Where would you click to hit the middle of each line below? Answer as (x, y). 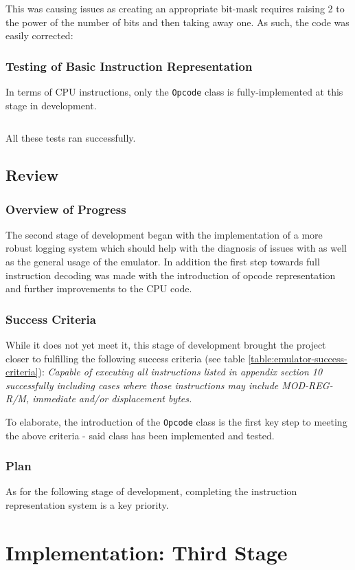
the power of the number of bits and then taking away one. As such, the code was (177, 22)
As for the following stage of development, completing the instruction (151, 491)
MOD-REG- (307, 385)
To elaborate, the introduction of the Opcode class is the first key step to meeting (176, 421)
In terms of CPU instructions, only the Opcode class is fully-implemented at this (174, 91)
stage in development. (51, 105)
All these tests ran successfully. (71, 138)
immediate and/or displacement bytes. (112, 398)
